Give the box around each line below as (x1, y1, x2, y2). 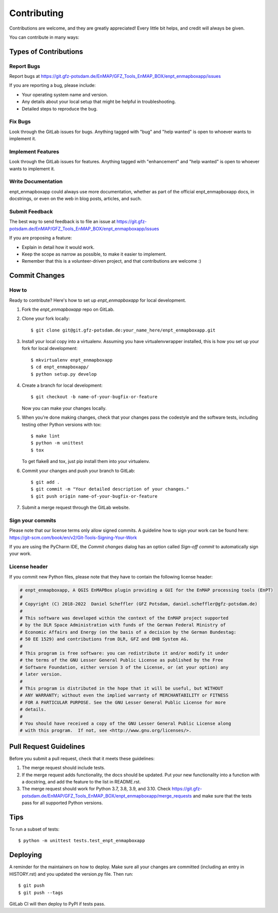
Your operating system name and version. (22, 91, 108, 97)
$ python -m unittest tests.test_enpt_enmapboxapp (18, 838, 145, 844)
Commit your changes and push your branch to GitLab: (22, 468, 135, 474)
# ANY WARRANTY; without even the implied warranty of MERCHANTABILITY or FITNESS (20, 693, 229, 698)
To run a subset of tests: (9, 826, 60, 832)
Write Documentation (9, 178, 63, 185)
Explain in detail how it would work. (22, 244, 95, 250)
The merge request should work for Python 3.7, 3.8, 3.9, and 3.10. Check (22, 786, 171, 792)
